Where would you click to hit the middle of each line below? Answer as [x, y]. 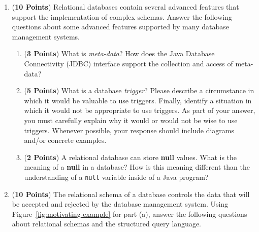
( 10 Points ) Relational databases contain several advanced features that [125, 7]
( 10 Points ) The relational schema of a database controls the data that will [131, 194]
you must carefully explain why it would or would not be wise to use [131, 120]
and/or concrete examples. [65, 140]
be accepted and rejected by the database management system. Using [120, 204]
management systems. [46, 36]
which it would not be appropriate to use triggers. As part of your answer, [140, 110]
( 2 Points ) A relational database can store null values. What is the [131, 157]
